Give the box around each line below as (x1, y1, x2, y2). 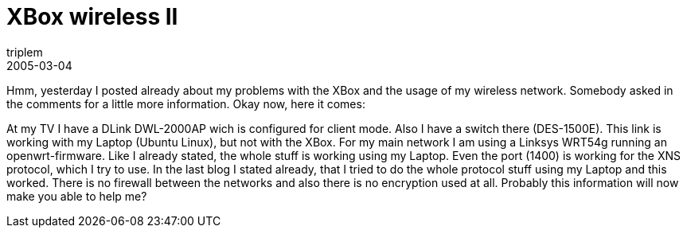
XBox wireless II (6, 3, 178, 30)
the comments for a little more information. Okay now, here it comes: (6, 96, 365, 111)
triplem (6, 45, 43, 59)
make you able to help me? (6, 189, 147, 203)
